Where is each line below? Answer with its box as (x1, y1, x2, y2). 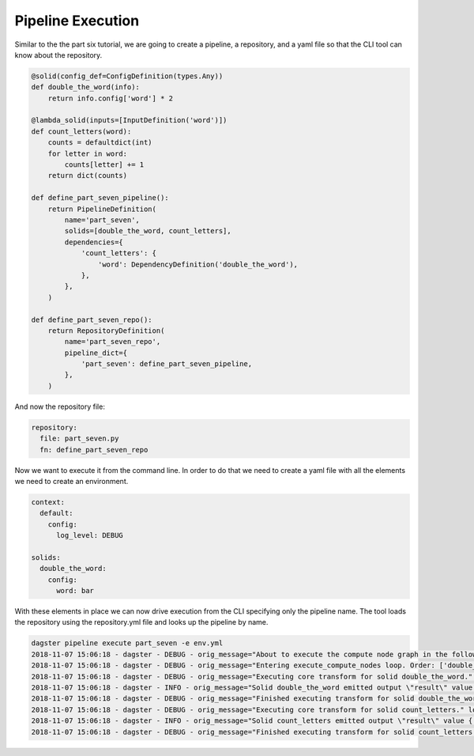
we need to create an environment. (14, 476, 129, 486)
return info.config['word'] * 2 (47, 93, 174, 103)
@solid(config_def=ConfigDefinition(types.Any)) (31, 71, 224, 81)
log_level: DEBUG (56, 531, 124, 540)
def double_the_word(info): (31, 83, 140, 92)
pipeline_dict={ (64, 348, 128, 357)
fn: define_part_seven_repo (39, 445, 149, 454)
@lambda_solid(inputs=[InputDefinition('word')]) (31, 115, 228, 125)
